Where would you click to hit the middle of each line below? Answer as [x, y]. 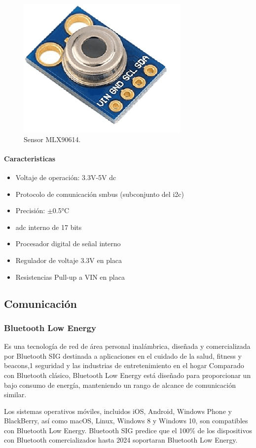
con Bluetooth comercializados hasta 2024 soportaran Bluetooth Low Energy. [121, 440]
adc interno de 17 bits [49, 227]
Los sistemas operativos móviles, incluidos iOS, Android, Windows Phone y [118, 411]
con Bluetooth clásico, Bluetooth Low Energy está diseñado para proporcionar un [128, 375]
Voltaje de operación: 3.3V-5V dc [66, 177]
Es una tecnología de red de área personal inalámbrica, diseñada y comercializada [127, 346]
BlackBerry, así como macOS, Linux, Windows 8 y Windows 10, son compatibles [126, 421]
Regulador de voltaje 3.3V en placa [69, 260]
